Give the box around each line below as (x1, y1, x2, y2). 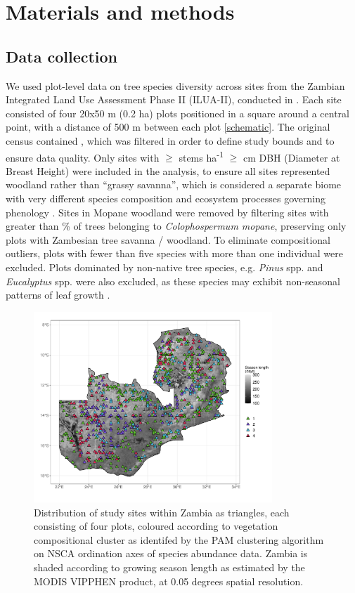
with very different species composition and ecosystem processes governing (6, 190, 325, 205)
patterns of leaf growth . (6, 287, 110, 302)
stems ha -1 (179, 148, 224, 164)
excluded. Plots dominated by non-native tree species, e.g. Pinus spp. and (6, 259, 323, 274)
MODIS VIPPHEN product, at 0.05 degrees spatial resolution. (34, 573, 304, 588)
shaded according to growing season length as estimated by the (34, 559, 305, 574)
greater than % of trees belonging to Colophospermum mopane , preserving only (6, 219, 347, 233)
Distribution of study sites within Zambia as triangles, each (34, 504, 290, 519)
